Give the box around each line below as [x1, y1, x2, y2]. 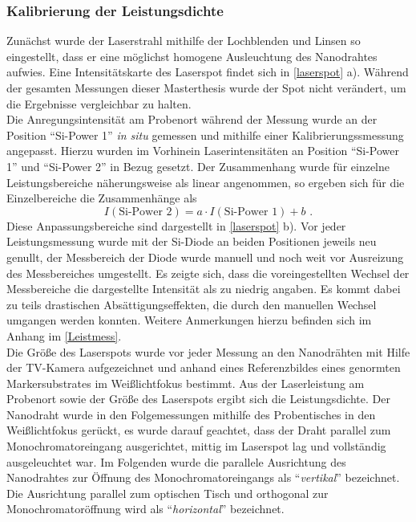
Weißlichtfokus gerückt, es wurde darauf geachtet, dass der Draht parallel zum [6, 422, 391, 438]
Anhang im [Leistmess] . [6, 327, 122, 344]
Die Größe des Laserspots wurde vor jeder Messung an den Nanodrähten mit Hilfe [6, 343, 410, 360]
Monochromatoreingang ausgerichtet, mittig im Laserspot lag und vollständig [6, 438, 386, 455]
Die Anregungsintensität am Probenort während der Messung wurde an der [6, 111, 378, 128]
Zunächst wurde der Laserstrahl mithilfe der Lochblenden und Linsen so [6, 32, 361, 49]
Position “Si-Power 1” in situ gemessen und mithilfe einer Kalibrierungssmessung [6, 126, 404, 143]
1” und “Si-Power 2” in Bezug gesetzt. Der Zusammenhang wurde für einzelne [6, 157, 390, 174]
